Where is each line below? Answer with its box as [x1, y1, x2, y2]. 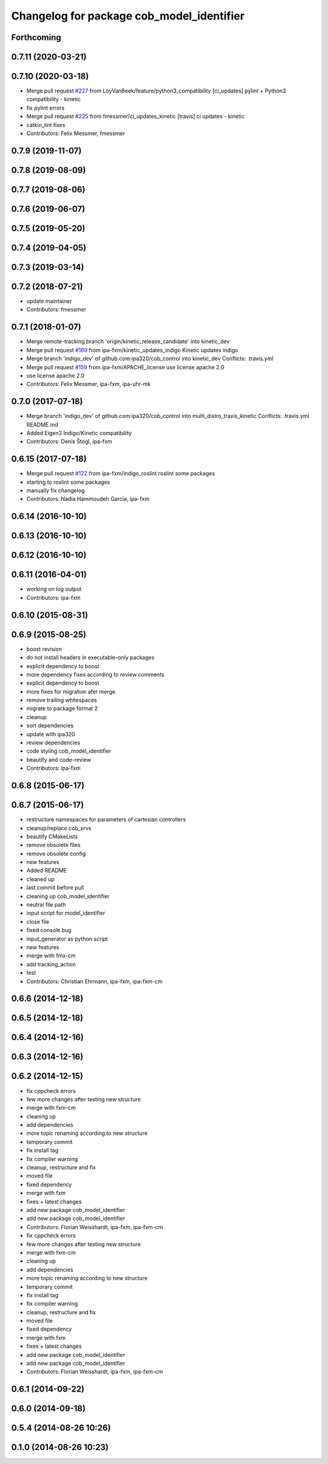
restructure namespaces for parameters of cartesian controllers [26, 816, 186, 823]
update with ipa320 [26, 730, 75, 737]
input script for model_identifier [26, 910, 106, 917]
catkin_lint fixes [26, 121, 66, 128]
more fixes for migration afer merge [26, 688, 115, 695]
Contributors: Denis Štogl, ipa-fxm [26, 438, 112, 445]
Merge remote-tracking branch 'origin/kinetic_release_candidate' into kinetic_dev [26, 338, 230, 345]
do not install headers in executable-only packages [26, 654, 155, 661]
